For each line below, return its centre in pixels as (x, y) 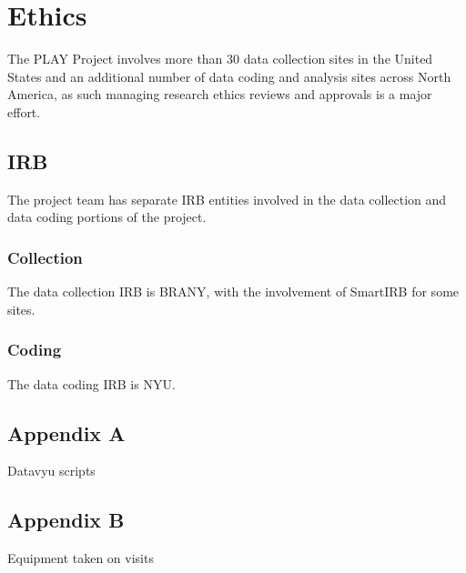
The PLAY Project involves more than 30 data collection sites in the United (220, 59)
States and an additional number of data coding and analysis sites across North (229, 76)
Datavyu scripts (51, 471)
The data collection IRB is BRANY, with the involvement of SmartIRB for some (233, 292)
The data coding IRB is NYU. (91, 383)
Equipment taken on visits (81, 558)
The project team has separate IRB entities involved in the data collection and (227, 199)
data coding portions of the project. (107, 217)
